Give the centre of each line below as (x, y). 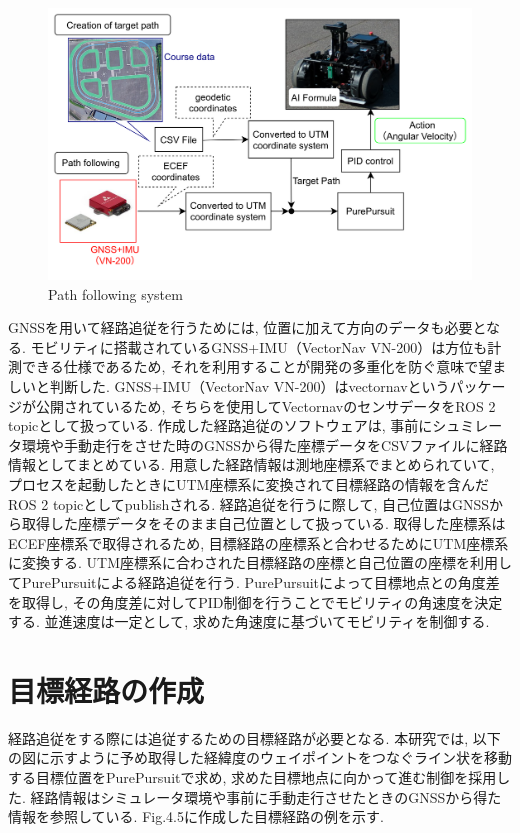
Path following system (115, 293)
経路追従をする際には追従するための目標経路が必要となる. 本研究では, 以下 (254, 737)
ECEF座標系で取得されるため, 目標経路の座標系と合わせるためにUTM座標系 (258, 542)
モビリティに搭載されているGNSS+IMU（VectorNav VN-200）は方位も (259, 346)
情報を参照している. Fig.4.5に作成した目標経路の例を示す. (196, 816)
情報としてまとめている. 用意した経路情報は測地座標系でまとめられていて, (251, 464)
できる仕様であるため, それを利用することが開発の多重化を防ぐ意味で (250, 366)
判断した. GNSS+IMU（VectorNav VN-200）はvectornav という (249, 386)
